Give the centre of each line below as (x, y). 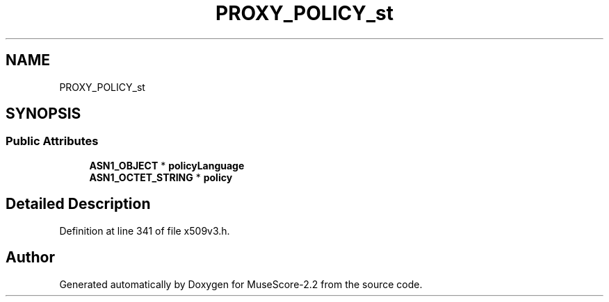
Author (30, 258)
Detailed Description (78, 204)
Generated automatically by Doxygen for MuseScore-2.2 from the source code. (241, 284)
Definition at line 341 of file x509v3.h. (145, 230)
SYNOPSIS (43, 114)
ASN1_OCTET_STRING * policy (161, 177)
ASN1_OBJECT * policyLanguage (167, 165)
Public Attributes (52, 141)
